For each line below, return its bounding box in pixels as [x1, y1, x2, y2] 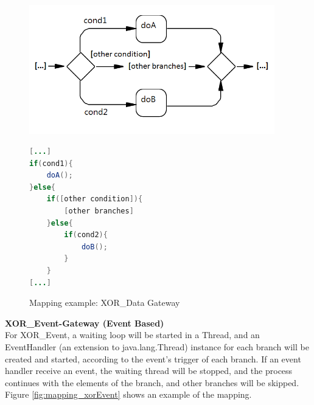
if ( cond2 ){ [64, 230, 108, 240]
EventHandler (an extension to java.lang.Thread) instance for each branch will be [5, 340, 309, 353]
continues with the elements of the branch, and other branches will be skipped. [5, 376, 299, 389]
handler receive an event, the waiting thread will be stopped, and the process [5, 364, 293, 377]
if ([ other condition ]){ [46, 195, 143, 204]
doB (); [81, 242, 108, 251]
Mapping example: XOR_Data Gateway [29, 296, 180, 309]
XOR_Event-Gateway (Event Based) [5, 316, 164, 329]
